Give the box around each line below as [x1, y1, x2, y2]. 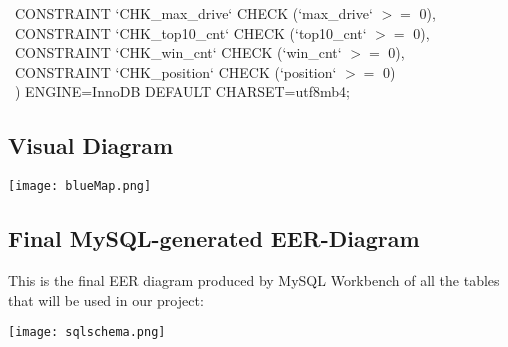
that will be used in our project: [8, 289, 204, 310]
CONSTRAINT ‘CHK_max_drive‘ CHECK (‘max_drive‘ [14, 3, 373, 23]
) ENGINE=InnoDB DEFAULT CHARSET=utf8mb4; [14, 81, 350, 102]
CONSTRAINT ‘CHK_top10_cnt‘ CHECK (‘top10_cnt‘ [14, 22, 367, 43]
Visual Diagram [8, 130, 174, 161]
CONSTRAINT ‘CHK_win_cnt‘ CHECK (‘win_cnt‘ [14, 42, 342, 63]
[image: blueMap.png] [8, 179, 152, 194]
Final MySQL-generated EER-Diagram [8, 223, 420, 254]
